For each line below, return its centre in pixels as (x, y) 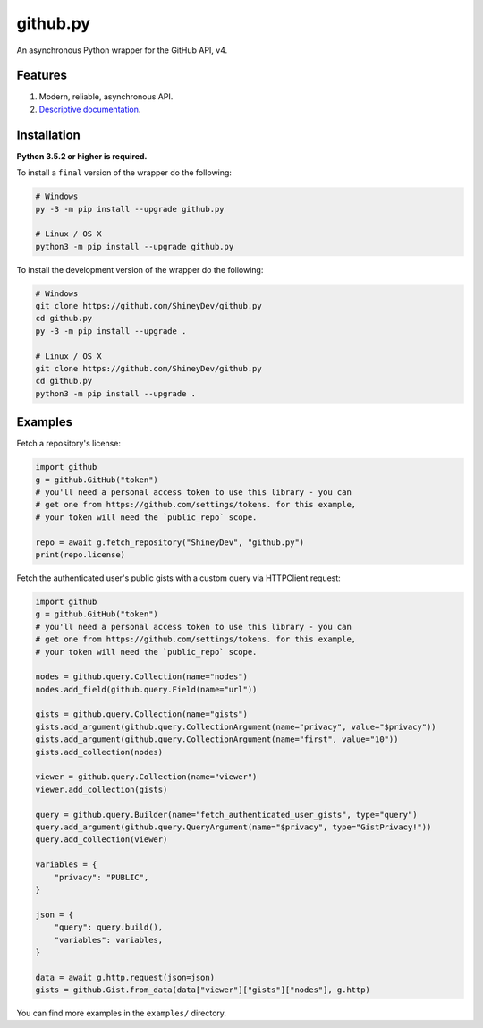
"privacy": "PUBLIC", (102, 877)
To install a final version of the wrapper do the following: (124, 173)
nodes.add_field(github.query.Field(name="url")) (146, 689)
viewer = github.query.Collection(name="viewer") (146, 777)
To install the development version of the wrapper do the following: (140, 269)
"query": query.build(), (109, 927)
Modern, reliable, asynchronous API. (106, 97)
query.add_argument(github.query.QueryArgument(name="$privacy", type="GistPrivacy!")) (233, 827)
